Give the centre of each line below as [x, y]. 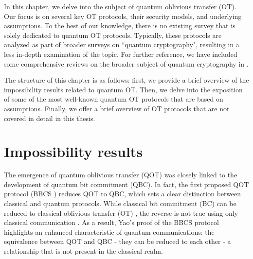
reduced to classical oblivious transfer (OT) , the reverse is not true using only [121, 213]
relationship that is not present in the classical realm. [83, 251]
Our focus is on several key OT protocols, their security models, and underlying [123, 16]
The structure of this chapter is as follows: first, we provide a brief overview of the [126, 80]
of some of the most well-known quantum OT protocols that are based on [114, 99]
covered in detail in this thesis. [50, 118]
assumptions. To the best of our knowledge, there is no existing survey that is [120, 26]
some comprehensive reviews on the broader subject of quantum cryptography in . [126, 63]
